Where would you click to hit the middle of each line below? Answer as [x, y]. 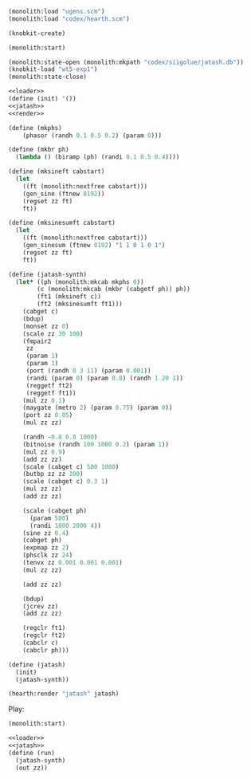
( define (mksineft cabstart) [57, 171]
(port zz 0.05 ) [48, 415]
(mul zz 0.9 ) [44, 452]
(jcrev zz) [41, 606]
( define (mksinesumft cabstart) [62, 223]
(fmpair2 [37, 341]
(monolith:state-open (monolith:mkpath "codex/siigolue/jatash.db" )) [126, 62]
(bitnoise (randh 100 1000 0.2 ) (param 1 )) [96, 444]
